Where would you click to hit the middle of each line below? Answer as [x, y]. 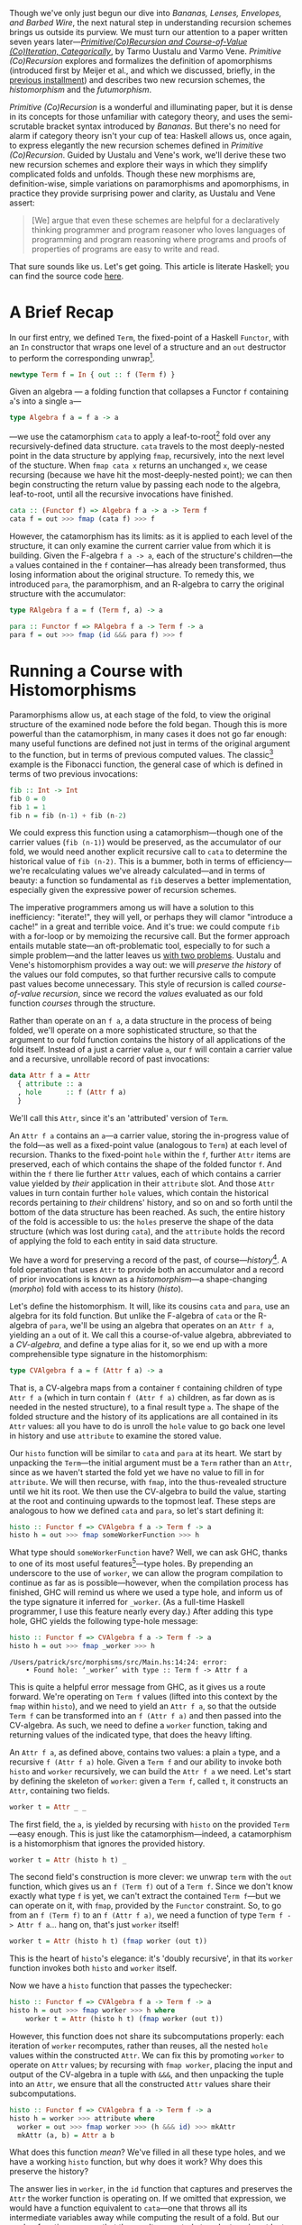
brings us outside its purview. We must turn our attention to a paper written [149, 32]
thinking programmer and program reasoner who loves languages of [158, 230]
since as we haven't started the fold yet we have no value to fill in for [137, 1472]
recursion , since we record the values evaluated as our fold [153, 994]
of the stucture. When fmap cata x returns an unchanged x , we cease [138, 465]
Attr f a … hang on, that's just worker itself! [98, 1925]
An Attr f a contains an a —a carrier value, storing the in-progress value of [149, 1135]
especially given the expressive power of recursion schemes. [123, 890]
